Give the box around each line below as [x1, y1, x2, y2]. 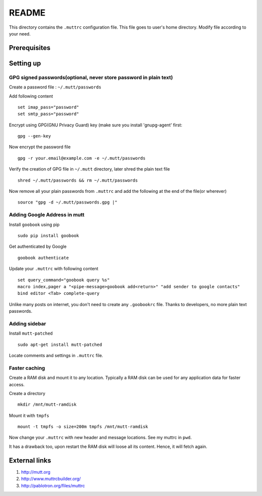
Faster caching [9, 364, 46, 371]
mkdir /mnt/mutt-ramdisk [17, 402, 77, 408]
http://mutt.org [21, 469, 50, 475]
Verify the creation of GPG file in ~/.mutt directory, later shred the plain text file [9, 166, 170, 172]
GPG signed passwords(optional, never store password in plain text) [9, 74, 173, 81]
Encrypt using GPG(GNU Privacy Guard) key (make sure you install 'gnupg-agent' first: [9, 122, 182, 128]
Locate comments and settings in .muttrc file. [9, 352, 103, 358]
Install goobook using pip [9, 222, 60, 227]
